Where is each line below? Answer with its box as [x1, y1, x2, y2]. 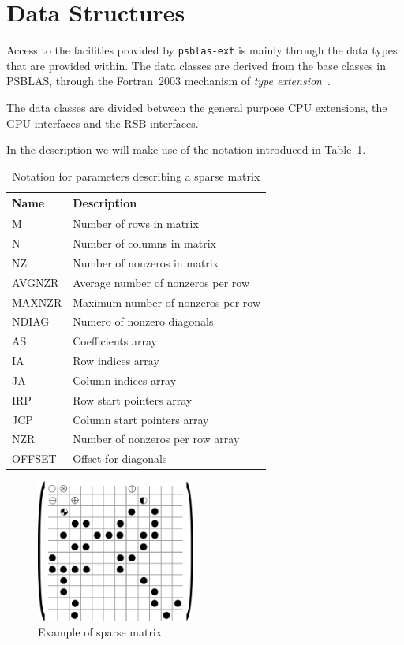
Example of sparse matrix [38, 624, 163, 640]
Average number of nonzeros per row [73, 274, 250, 290]
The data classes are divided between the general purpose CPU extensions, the [6, 99, 387, 115]
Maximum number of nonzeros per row [73, 293, 261, 310]
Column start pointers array [73, 411, 209, 427]
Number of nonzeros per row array [73, 431, 240, 447]
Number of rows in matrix [73, 215, 199, 232]
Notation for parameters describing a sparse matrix [12, 167, 260, 184]
